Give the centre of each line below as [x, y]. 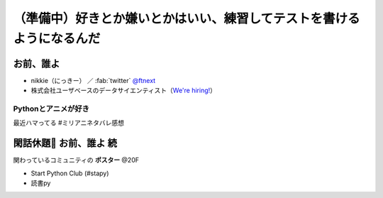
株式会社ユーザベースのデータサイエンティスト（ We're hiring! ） [123, 90]
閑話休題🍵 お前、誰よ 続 [65, 143]
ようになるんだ [57, 38]
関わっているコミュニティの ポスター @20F [76, 160]
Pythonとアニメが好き [51, 109]
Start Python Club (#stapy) [70, 173]
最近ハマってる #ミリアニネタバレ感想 [68, 123]
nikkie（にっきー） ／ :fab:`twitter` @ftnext [93, 80]
